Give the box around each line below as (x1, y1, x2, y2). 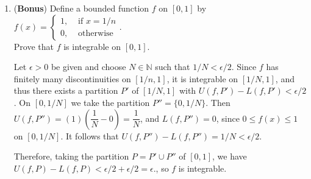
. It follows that (60, 129, 119, 142)
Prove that (13, 40, 54, 52)
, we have (212, 150, 247, 163)
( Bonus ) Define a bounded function (13, 2, 149, 14)
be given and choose (51, 60, 126, 73)
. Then (206, 96, 231, 108)
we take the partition (71, 96, 150, 108)
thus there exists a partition (13, 84, 118, 97)
